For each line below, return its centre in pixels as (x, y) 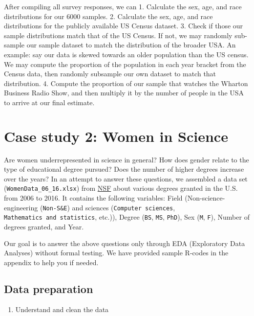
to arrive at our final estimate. (49, 102)
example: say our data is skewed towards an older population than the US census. (126, 54)
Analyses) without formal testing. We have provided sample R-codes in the (116, 253)
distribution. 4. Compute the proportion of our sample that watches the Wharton (126, 83)
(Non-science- (205, 198)
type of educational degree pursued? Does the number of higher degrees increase (124, 169)
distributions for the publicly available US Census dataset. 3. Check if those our (124, 26)
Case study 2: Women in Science (116, 136)
